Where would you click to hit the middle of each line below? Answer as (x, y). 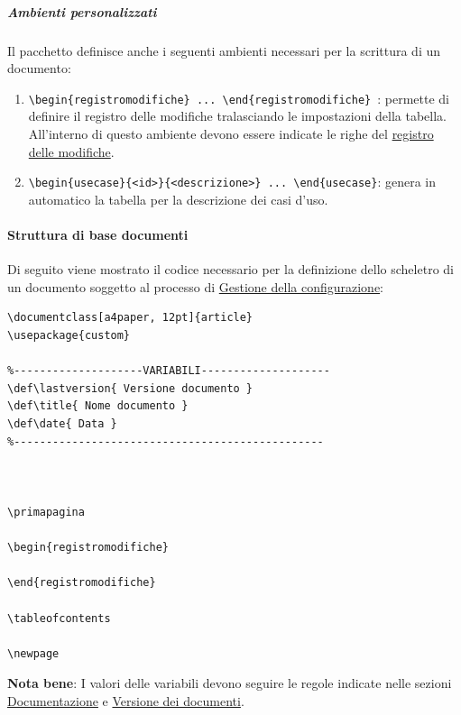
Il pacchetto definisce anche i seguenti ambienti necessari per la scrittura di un (224, 50)
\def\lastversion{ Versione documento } (130, 388)
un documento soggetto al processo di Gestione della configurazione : (196, 286)
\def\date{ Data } (62, 423)
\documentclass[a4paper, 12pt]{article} (130, 318)
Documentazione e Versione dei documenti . (126, 700)
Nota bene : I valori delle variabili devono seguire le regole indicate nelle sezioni (230, 683)
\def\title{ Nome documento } (98, 406)
